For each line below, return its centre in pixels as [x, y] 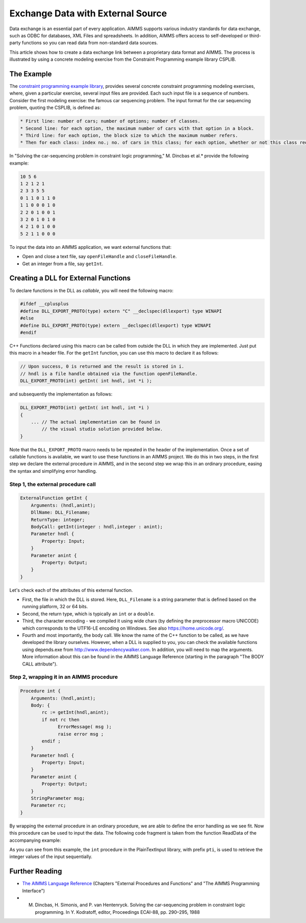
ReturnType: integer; [58, 520]
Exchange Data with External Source [88, 13]
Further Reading [36, 871]
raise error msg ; [81, 734]
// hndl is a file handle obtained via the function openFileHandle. [109, 374]
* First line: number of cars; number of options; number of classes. [110, 121]
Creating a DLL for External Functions [70, 278]
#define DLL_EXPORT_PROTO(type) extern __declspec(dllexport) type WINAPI [116, 325]
